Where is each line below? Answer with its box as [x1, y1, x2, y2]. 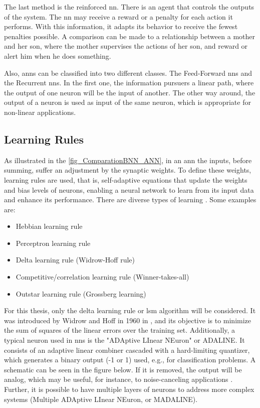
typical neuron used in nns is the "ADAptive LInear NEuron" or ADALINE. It [4, 335, 245, 345]
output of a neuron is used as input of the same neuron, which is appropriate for [4, 97, 251, 107]
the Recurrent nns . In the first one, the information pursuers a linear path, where [4, 77, 254, 88]
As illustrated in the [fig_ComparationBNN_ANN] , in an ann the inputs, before [4, 155, 252, 165]
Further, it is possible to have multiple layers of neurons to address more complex [4, 384, 254, 394]
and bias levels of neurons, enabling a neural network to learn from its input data [4, 184, 254, 195]
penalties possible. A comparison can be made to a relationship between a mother [4, 31, 255, 41]
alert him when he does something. [4, 50, 111, 61]
